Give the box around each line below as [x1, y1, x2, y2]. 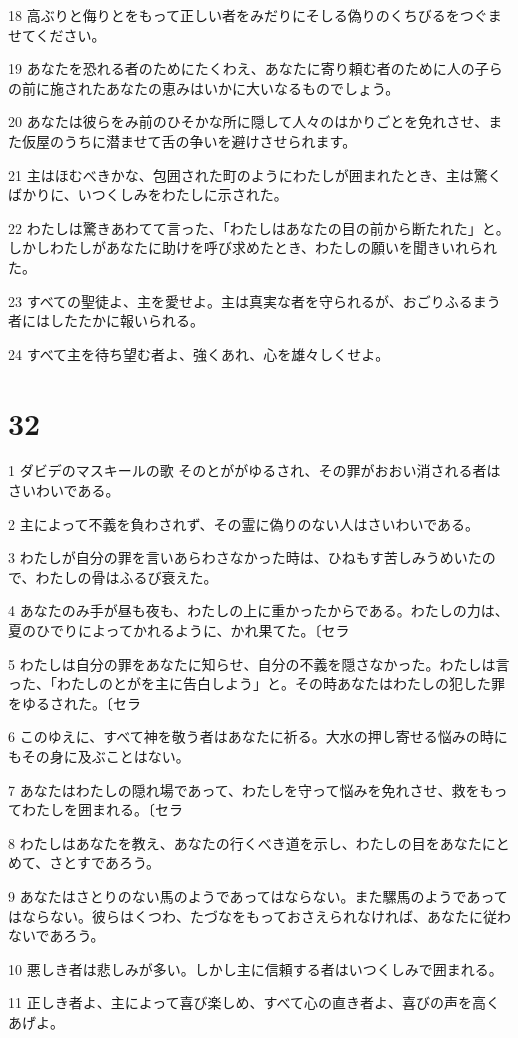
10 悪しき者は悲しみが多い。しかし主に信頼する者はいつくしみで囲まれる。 [8, 958, 503, 979]
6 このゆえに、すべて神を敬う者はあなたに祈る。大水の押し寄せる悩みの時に [8, 726, 508, 747]
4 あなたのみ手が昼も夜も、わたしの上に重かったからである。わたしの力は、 [8, 600, 509, 621]
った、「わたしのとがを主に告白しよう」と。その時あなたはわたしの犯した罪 [8, 673, 505, 694]
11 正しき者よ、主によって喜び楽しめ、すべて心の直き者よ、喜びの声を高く [8, 992, 500, 1013]
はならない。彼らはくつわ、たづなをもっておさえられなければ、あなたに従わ [8, 905, 511, 926]
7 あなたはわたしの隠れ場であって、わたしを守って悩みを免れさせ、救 [8, 779, 466, 800]
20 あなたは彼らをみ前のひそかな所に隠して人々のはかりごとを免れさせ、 [8, 111, 489, 132]
